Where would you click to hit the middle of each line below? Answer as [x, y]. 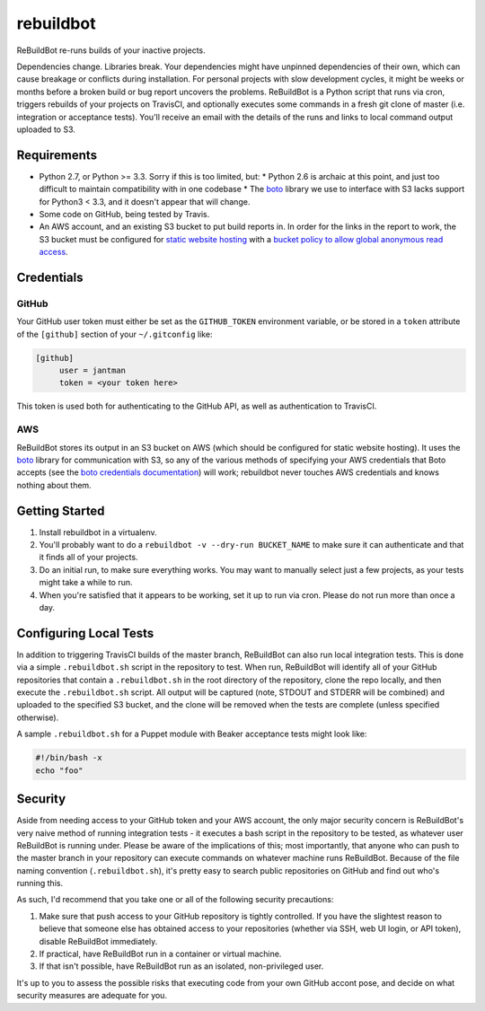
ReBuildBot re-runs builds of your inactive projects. [111, 50]
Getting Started [61, 510]
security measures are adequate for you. [92, 996]
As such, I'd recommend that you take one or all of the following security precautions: [175, 900]
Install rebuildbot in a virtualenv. [98, 532]
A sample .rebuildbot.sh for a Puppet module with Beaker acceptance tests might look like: [192, 734]
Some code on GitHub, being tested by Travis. [124, 214]
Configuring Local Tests [85, 633]
